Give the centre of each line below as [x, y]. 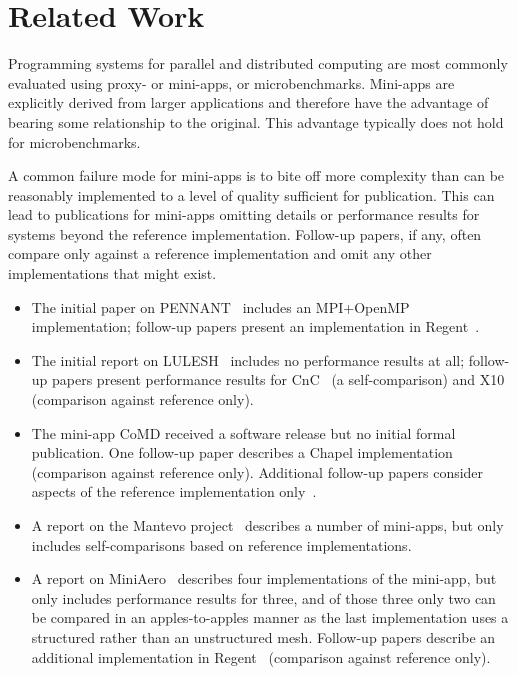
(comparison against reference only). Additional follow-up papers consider [257, 471]
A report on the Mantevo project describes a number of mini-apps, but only [267, 525]
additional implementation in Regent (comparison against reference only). [261, 656]
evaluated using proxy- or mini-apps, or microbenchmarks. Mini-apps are [231, 82]
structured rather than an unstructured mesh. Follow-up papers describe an [263, 636]
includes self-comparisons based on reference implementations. [221, 544]
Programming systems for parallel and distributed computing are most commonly [258, 63]
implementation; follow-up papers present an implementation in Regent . [255, 326]
